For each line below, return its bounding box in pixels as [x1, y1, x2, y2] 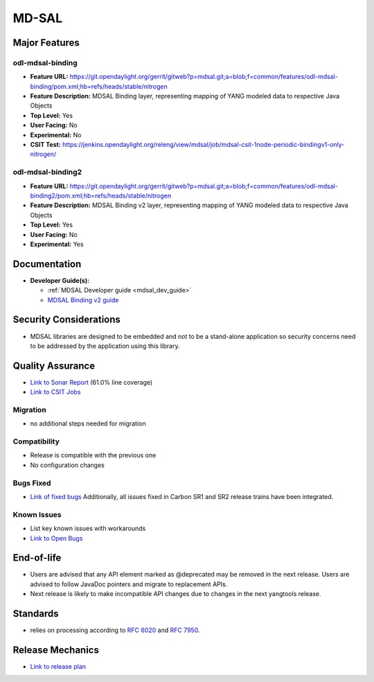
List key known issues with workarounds [30, 524, 146, 533]
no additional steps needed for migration [30, 419, 146, 428]
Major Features [12, 37, 80, 49]
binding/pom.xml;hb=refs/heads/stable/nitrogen [30, 82, 168, 90]
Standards [12, 608, 59, 620]
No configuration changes [30, 461, 105, 469]
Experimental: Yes [30, 240, 84, 248]
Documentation [12, 258, 82, 270]
